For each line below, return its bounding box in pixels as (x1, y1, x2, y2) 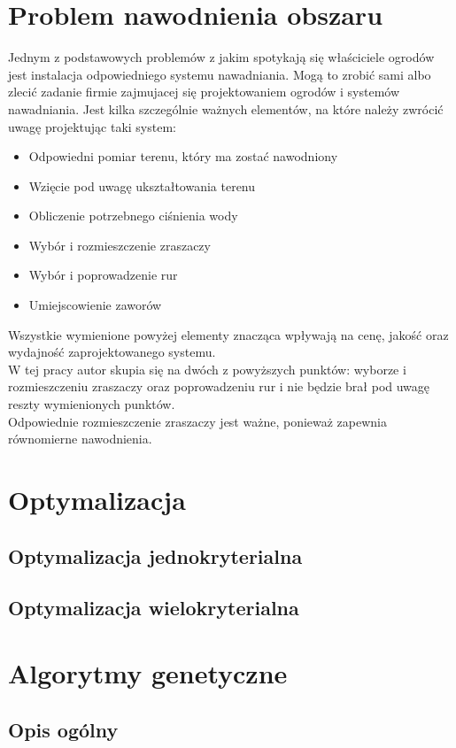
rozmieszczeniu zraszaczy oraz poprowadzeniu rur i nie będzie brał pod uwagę (8, 377, 430, 396)
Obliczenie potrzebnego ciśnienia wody (28, 206, 238, 225)
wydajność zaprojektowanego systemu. (8, 343, 216, 361)
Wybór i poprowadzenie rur (28, 266, 178, 284)
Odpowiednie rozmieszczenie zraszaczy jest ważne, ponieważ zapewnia (8, 412, 388, 430)
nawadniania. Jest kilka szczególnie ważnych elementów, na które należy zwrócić (8, 99, 444, 118)
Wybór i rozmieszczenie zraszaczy (28, 235, 211, 254)
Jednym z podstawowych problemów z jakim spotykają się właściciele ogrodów (8, 48, 435, 66)
